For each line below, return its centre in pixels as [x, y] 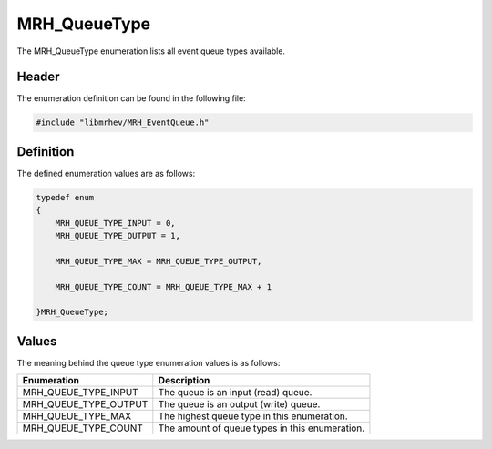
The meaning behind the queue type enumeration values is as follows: [149, 362]
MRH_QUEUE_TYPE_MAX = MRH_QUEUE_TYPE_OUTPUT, [159, 261]
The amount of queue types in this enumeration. [261, 428]
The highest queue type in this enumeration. [253, 416]
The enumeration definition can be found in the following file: [131, 98]
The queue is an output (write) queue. [239, 404]
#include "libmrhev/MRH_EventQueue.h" [123, 122]
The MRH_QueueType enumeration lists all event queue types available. [151, 51]
